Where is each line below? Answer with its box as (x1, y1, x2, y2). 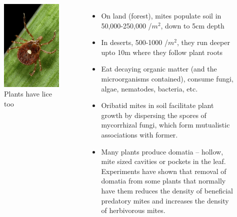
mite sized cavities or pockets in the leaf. (101, 156, 226, 166)
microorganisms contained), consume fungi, (101, 73, 233, 83)
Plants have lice (4, 88, 52, 99)
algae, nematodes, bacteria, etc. (101, 83, 198, 93)
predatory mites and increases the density (101, 195, 229, 205)
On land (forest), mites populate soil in (101, 10, 221, 20)
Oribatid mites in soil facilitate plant (101, 100, 214, 110)
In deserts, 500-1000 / (101, 37, 168, 47)
